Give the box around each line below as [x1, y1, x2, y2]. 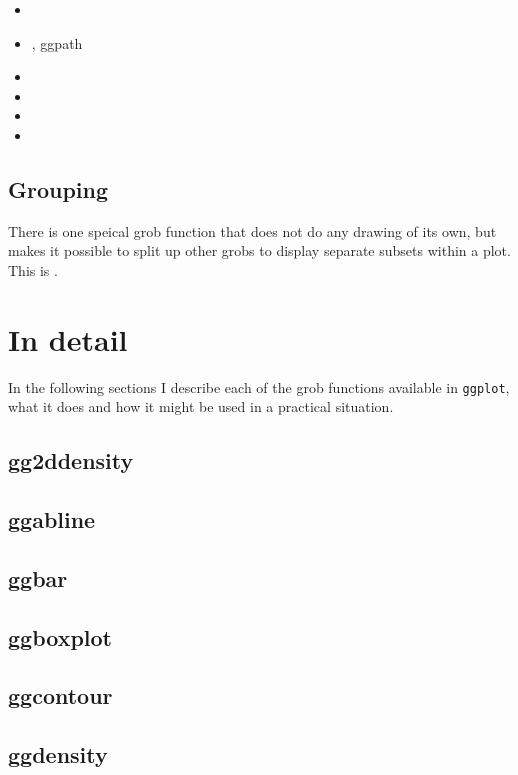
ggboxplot [8, 621, 112, 652]
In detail [8, 318, 128, 359]
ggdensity [8, 739, 108, 770]
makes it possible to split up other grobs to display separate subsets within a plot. [8, 240, 511, 261]
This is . [8, 259, 58, 280]
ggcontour [8, 680, 113, 711]
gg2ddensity [8, 445, 134, 476]
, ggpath [31, 32, 83, 53]
